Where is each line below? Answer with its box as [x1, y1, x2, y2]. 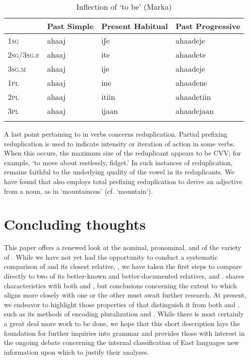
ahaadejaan [175, 105, 214, 116]
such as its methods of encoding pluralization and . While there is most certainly [4, 309, 244, 319]
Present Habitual [101, 20, 168, 31]
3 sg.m [8, 63, 26, 74]
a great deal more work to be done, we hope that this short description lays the [4, 318, 240, 329]
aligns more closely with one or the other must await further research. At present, [4, 290, 247, 300]
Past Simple [47, 20, 94, 31]
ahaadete [175, 49, 206, 60]
